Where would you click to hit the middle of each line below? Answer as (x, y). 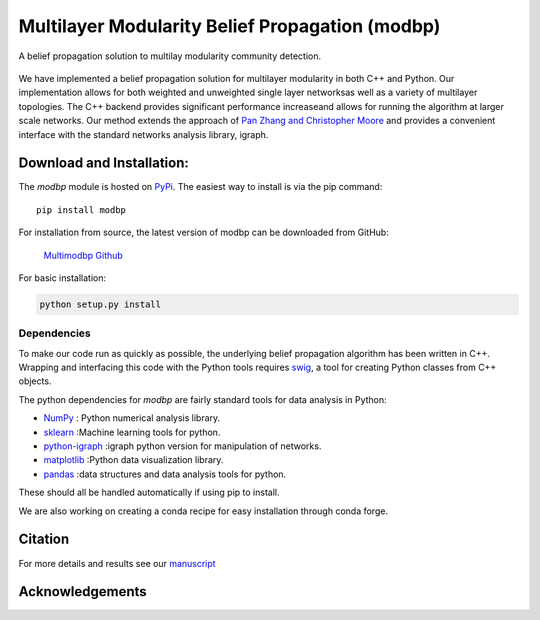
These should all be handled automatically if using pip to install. (149, 492)
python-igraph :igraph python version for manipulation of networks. (182, 446)
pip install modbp (81, 209)
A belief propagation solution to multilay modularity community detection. (170, 56)
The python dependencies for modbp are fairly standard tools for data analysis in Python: (202, 399)
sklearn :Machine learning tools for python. (132, 432)
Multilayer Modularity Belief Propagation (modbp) (229, 26)
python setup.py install (100, 304)
